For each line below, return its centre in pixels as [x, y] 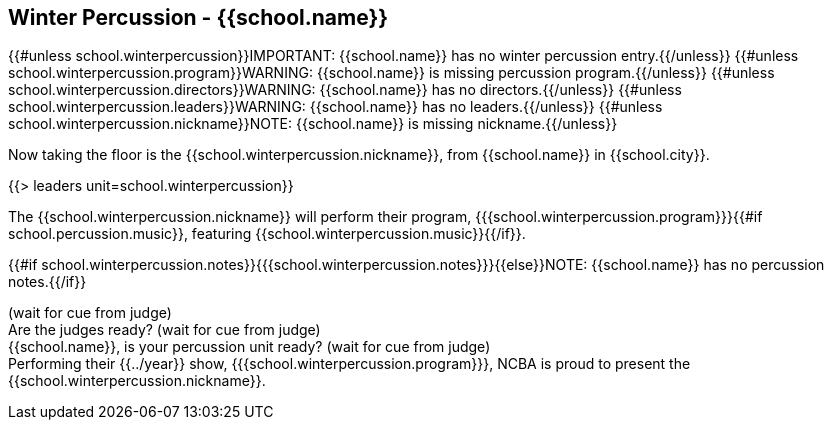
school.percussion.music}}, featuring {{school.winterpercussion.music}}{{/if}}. [267, 234]
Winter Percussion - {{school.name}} [198, 17]
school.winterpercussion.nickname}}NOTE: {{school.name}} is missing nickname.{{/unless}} [313, 124]
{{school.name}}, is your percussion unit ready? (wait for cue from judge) [249, 347]
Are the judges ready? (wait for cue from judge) [164, 330]
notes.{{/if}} [47, 282]
